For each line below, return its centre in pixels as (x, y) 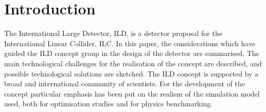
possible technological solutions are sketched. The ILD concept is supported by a (131, 73)
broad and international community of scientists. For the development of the (125, 83)
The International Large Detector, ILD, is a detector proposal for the (113, 33)
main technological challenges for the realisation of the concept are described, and (133, 63)
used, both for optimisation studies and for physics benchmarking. (109, 104)
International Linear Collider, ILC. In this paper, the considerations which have (130, 43)
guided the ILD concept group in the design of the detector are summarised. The (132, 53)
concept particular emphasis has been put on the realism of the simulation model (132, 93)
